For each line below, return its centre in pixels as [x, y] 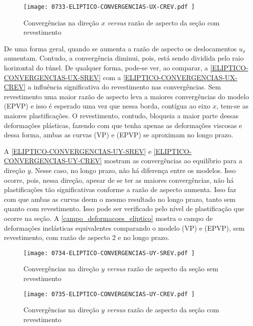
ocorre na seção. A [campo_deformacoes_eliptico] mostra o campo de [108, 218]
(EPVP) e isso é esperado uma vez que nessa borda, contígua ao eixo [107, 106]
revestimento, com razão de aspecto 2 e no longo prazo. [87, 237]
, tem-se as [232, 106]
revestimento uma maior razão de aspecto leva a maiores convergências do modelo [126, 96]
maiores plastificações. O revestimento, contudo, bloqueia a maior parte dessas [121, 115]
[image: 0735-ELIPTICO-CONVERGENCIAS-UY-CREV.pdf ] [109, 294]
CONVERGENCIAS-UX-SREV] [53, 77]
